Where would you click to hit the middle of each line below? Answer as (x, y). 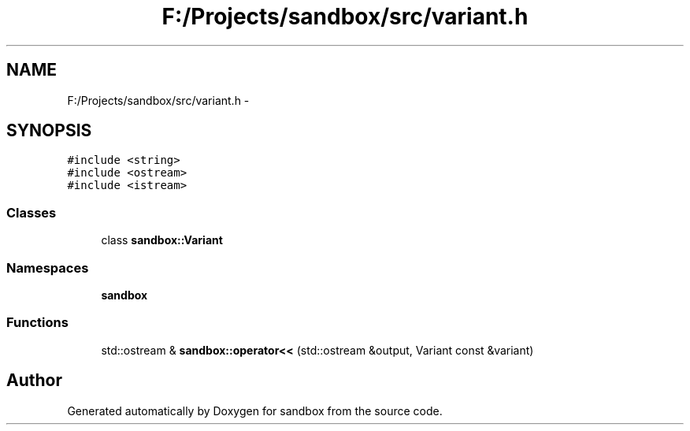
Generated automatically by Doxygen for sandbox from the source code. (255, 411)
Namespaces (48, 268)
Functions (37, 323)
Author (34, 381)
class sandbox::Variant (162, 240)
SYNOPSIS (49, 131)
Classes (32, 212)
